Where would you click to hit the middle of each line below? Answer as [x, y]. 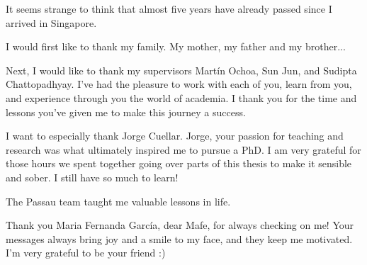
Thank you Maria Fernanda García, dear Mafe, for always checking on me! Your [180, 225]
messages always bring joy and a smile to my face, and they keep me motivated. [179, 238]
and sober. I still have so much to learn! [92, 177]
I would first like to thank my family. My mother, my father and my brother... [176, 46]
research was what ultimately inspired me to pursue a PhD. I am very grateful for [183, 149]
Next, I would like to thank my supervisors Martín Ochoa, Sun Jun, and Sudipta [181, 70]
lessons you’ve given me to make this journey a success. [126, 112]
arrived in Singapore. [51, 22]
